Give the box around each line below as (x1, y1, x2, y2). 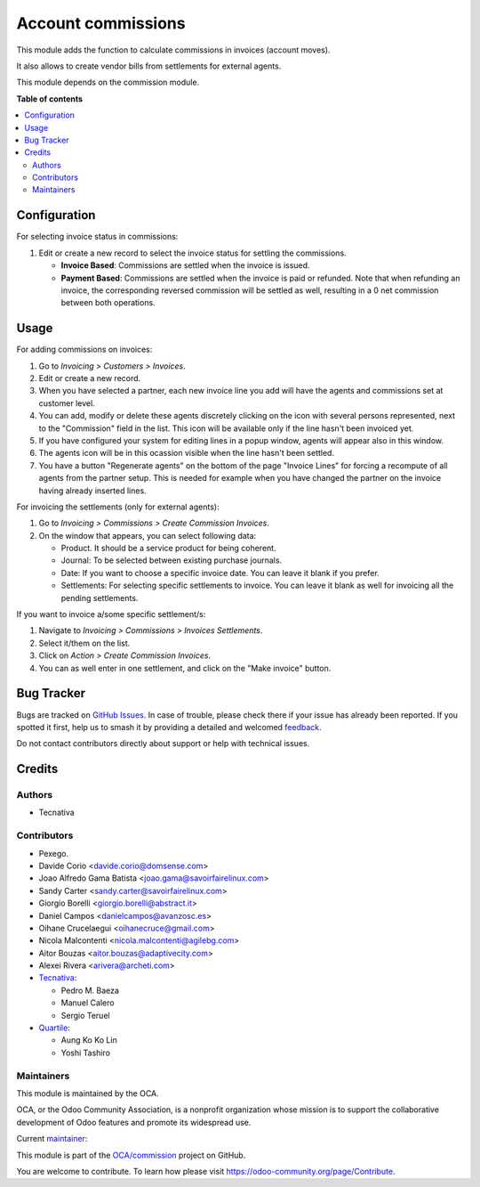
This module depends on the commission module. (16, 77, 200, 88)
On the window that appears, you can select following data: (38, 530, 257, 541)
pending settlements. (60, 592, 139, 603)
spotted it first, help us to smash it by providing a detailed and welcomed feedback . (16, 721, 322, 732)
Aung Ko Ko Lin (60, 1035, 117, 1045)
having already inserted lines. (38, 485, 147, 496)
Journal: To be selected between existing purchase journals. (60, 555, 283, 565)
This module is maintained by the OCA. (16, 1087, 159, 1099)
